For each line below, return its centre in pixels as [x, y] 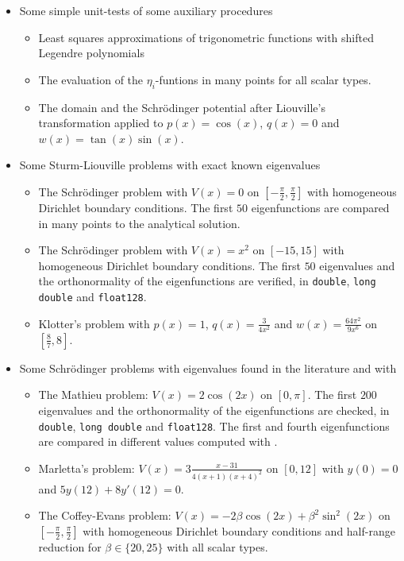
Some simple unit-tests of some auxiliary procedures [146, 10]
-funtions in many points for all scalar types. [263, 79]
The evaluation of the [91, 79]
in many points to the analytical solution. [139, 223]
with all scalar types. [217, 546]
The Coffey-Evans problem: [105, 515]
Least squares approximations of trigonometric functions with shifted [206, 37]
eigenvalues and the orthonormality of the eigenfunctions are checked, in [214, 410]
